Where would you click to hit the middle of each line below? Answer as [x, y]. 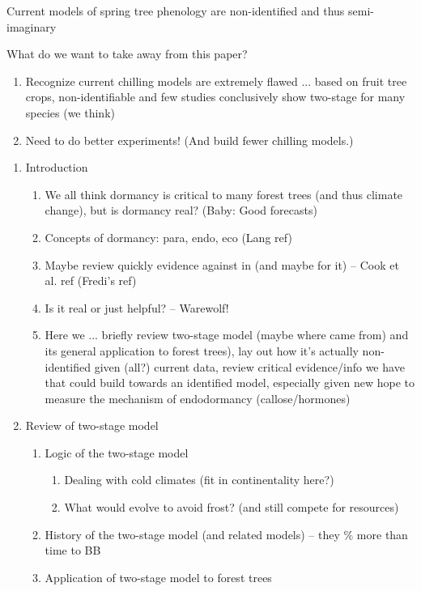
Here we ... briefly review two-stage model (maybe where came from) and [227, 335]
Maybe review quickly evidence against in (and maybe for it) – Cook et [222, 264]
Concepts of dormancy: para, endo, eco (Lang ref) [168, 237]
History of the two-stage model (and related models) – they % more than [226, 534]
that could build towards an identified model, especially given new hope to [230, 383]
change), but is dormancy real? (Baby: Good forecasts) [181, 210]
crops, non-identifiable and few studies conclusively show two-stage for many [215, 97]
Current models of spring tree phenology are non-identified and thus [176, 11]
